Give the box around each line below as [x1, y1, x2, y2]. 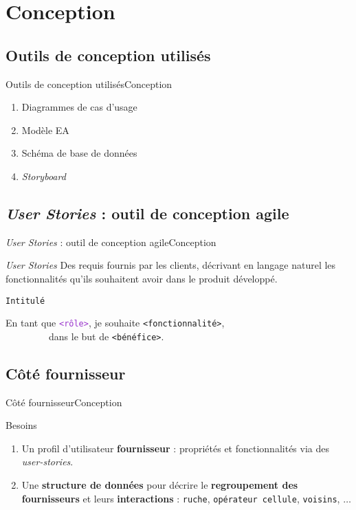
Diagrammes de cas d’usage [21, 100, 137, 114]
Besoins [5, 418, 37, 432]
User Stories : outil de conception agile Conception [5, 234, 216, 249]
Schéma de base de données [21, 146, 137, 160]
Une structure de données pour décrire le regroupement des [21, 478, 298, 492]
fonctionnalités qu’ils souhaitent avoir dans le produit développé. [5, 271, 278, 285]
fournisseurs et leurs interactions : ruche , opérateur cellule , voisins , [21, 491, 340, 505]
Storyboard [21, 168, 66, 183]
